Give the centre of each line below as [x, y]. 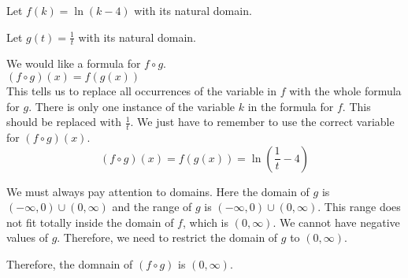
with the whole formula [345, 91]
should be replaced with [64, 122]
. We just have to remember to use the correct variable [262, 122]
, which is [206, 222]
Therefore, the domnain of [70, 264]
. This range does [359, 207]
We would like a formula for [74, 63]
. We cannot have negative [336, 222]
